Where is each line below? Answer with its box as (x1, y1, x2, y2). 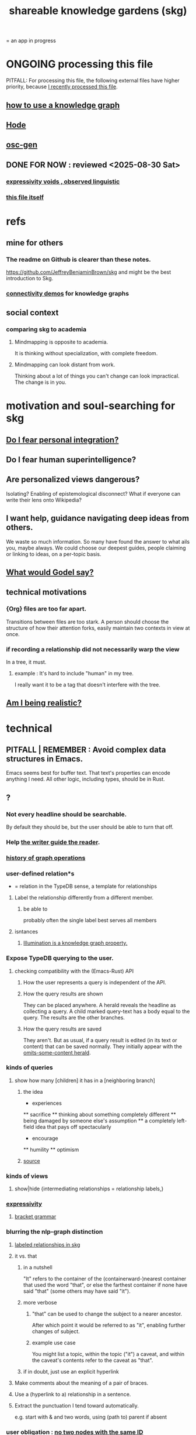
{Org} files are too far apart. (6, 605, 86, 613)
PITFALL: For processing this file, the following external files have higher (6, 77, 180, 84)
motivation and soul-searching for (6, 399, 176, 413)
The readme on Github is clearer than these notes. (6, 256, 152, 264)
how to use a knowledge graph (6, 100, 120, 110)
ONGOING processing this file (6, 57, 153, 71)
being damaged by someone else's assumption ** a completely (23, 1117, 176, 1124)
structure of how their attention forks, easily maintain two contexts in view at (6, 624, 190, 631)
